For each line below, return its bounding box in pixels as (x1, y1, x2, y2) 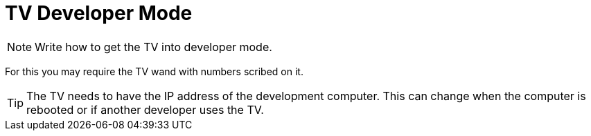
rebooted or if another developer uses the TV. (26, 102, 264, 117)
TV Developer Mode (5, 1, 193, 25)
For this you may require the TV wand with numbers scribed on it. (5, 65, 303, 77)
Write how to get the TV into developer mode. (35, 39, 272, 54)
